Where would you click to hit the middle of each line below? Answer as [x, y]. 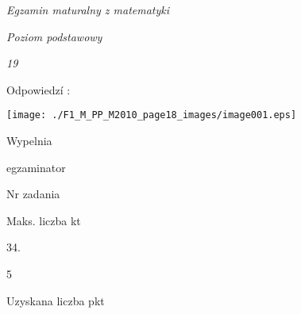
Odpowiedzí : [39, 89]
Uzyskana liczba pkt [56, 300]
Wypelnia [29, 141]
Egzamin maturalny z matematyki [88, 10]
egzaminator [36, 167]
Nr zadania [33, 194]
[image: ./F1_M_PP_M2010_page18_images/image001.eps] [152, 115]
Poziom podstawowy [54, 36]
